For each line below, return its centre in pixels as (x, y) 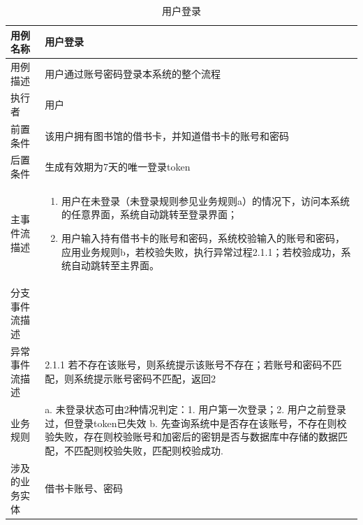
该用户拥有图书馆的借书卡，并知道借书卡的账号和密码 (167, 135)
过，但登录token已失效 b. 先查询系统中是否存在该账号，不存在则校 (196, 423)
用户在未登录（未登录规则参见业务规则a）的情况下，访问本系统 (205, 200)
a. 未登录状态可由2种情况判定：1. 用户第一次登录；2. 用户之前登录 (195, 409)
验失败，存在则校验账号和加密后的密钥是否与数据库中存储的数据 (192, 437)
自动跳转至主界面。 (115, 265)
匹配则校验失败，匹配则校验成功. (149, 451)
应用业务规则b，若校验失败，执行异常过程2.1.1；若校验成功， (201, 251)
